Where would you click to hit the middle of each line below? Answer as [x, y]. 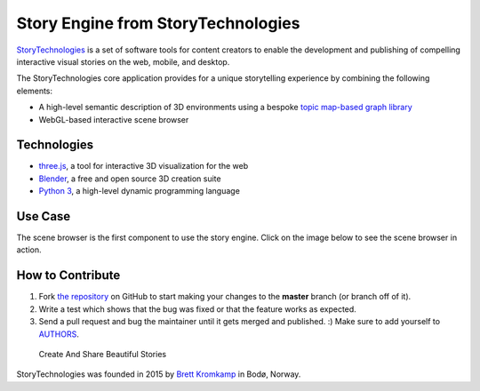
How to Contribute [68, 275]
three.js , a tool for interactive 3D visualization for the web [144, 166]
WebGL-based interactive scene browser [114, 119]
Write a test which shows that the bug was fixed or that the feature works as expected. [198, 309]
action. [29, 250]
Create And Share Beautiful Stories [103, 354]
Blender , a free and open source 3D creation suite [130, 179]
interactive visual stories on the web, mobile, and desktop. [123, 61]
